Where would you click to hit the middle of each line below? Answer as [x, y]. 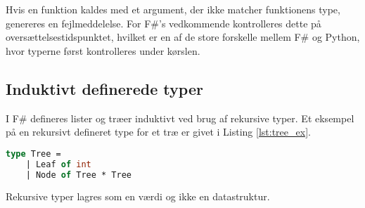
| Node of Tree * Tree [78, 175]
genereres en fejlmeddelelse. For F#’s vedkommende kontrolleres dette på [164, 23]
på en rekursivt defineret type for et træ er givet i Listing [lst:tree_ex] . [158, 132]
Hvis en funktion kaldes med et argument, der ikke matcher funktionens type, [173, 9]
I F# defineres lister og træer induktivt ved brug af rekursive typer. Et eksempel [180, 118]
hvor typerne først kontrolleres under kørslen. [103, 50]
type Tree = [33, 154]
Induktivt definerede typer [104, 88]
